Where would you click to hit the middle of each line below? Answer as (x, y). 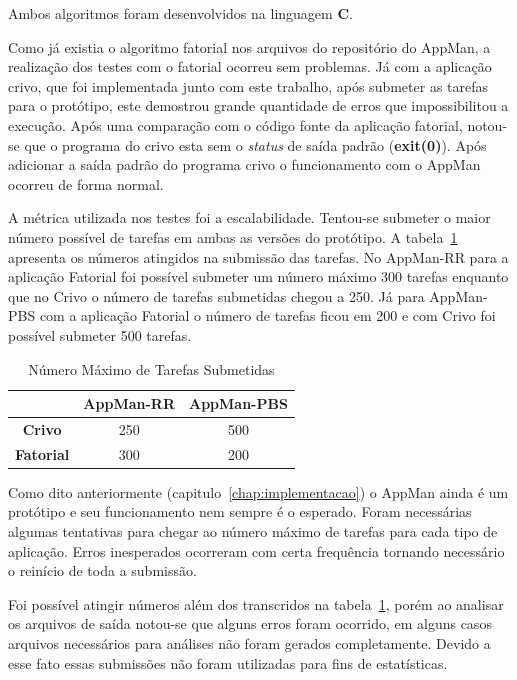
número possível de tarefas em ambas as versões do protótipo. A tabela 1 (233, 236)
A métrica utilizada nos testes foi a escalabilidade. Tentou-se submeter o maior (249, 217)
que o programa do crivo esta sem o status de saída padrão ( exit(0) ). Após (255, 144)
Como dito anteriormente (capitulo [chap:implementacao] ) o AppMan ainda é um (258, 491)
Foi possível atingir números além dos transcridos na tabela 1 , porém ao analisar (256, 603)
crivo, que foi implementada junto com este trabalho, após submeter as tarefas (248, 85)
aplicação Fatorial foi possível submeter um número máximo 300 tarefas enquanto (258, 276)
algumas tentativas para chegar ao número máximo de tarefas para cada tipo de (253, 531)
